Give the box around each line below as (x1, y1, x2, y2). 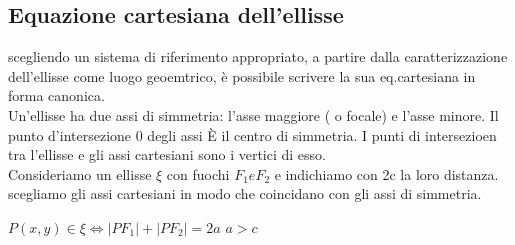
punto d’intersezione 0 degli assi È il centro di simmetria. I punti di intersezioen (8, 124, 497, 145)
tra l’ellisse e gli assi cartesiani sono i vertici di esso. (8, 144, 327, 165)
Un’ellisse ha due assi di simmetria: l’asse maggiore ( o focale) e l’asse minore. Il (8, 104, 499, 125)
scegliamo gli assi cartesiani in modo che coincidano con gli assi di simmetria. (8, 183, 482, 204)
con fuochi (166, 163, 230, 184)
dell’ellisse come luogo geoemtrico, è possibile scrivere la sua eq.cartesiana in (8, 65, 476, 86)
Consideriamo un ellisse (8, 163, 152, 184)
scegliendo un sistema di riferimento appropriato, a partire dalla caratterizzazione (8, 46, 508, 67)
